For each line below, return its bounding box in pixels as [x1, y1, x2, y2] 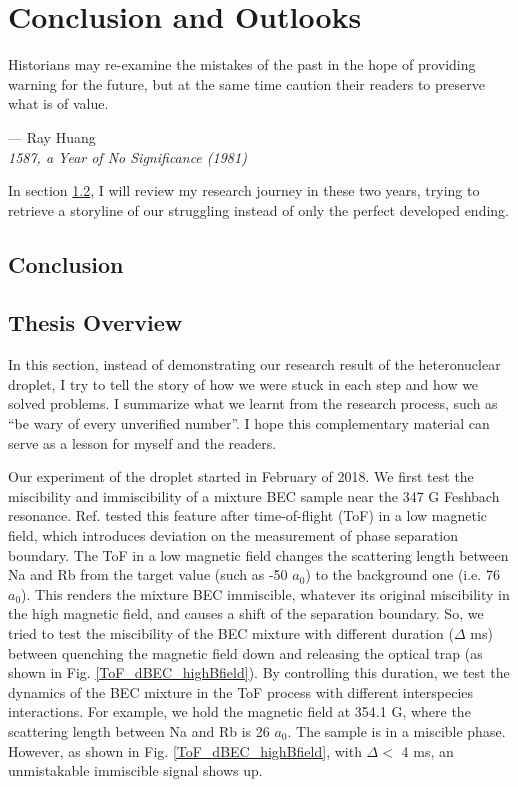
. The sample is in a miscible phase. [287, 720, 506, 741]
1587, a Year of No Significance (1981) [8, 146, 247, 167]
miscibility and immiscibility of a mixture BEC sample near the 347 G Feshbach [8, 485, 500, 506]
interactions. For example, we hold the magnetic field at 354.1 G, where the [8, 701, 471, 722]
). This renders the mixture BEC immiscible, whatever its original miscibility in [21, 583, 510, 604]
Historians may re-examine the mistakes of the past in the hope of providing [8, 54, 476, 75]
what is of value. [8, 93, 109, 114]
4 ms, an [401, 740, 454, 761]
